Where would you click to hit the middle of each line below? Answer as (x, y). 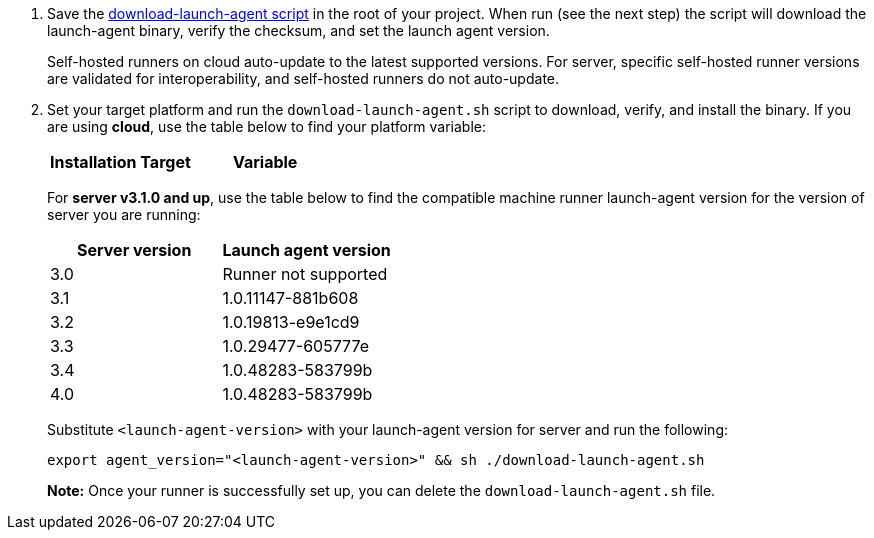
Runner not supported (305, 274)
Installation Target (120, 162)
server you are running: (124, 214)
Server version (134, 250)
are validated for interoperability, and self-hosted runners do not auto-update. (303, 78)
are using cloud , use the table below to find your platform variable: (266, 126)
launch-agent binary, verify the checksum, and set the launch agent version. (298, 30)
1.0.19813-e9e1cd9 (291, 322)
